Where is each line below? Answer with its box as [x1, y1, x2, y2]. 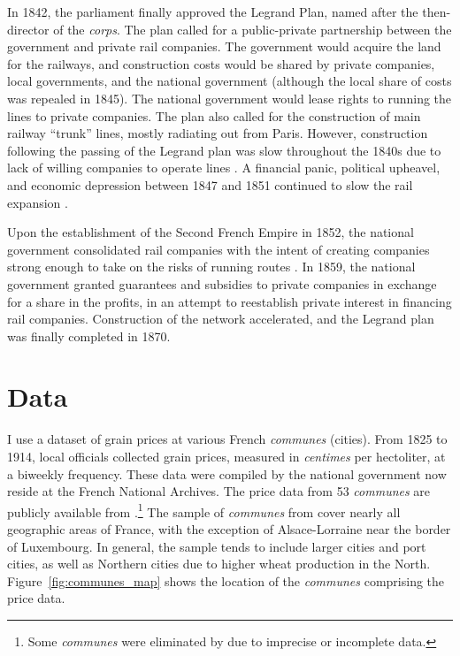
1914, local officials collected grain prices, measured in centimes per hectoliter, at [7, 447, 446, 465]
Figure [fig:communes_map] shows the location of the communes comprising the [7, 571, 445, 590]
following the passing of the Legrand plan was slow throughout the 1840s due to [7, 141, 441, 159]
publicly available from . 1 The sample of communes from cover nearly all [7, 500, 401, 521]
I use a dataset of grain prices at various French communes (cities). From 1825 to [7, 430, 448, 448]
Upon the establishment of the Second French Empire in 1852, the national [7, 223, 414, 241]
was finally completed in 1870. [7, 326, 171, 345]
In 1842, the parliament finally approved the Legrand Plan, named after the [7, 3, 418, 20]
